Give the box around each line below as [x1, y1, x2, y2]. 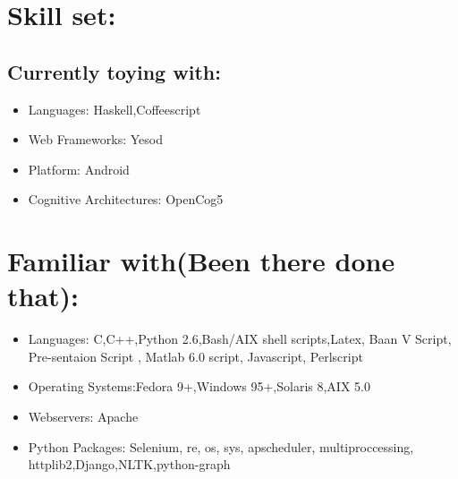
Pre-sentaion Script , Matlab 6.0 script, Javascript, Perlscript [28, 346, 363, 365]
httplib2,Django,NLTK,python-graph [28, 455, 231, 474]
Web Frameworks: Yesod [28, 130, 163, 149]
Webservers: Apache [28, 407, 139, 426]
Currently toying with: [7, 57, 221, 85]
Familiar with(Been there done [7, 243, 395, 279]
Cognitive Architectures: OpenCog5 [28, 190, 224, 209]
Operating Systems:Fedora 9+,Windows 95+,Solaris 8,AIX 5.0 [28, 377, 370, 396]
